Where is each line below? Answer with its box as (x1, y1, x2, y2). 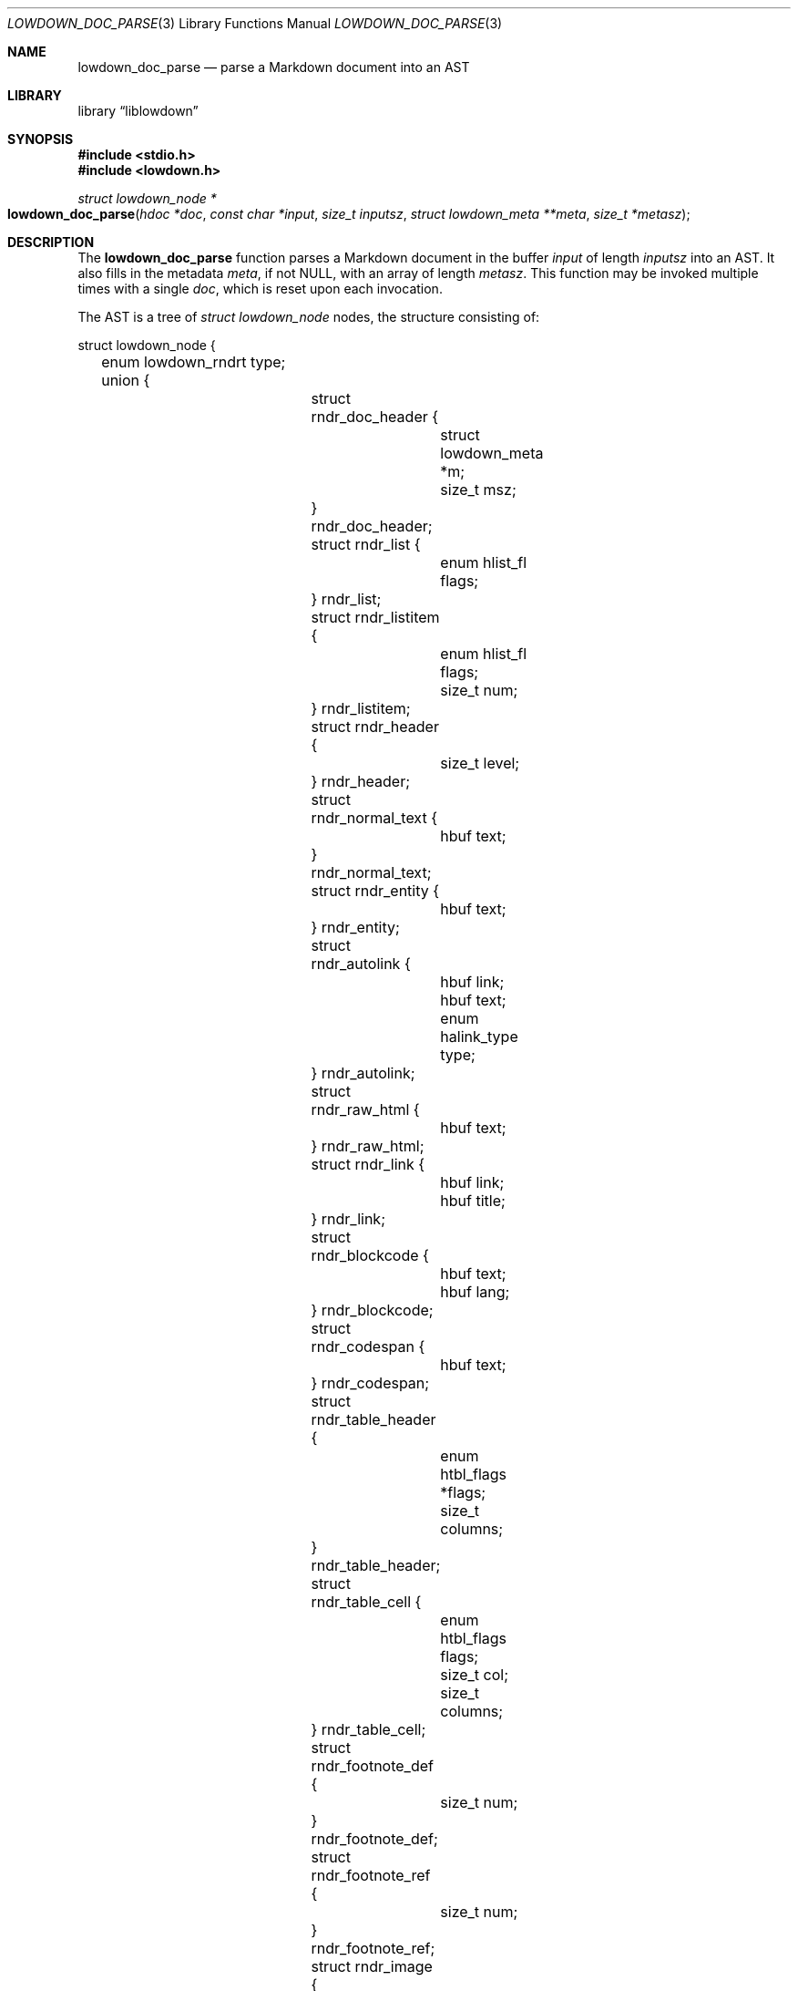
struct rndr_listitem (311, 608, 440, 626)
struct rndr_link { (311, 1155, 425, 1173)
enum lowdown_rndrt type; (101, 353, 286, 371)
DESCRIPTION (7, 234, 95, 250)
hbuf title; (440, 1192, 506, 1210)
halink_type (440, 1027, 518, 1046)
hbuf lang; (440, 1283, 510, 1301)
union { (101, 371, 150, 389)
